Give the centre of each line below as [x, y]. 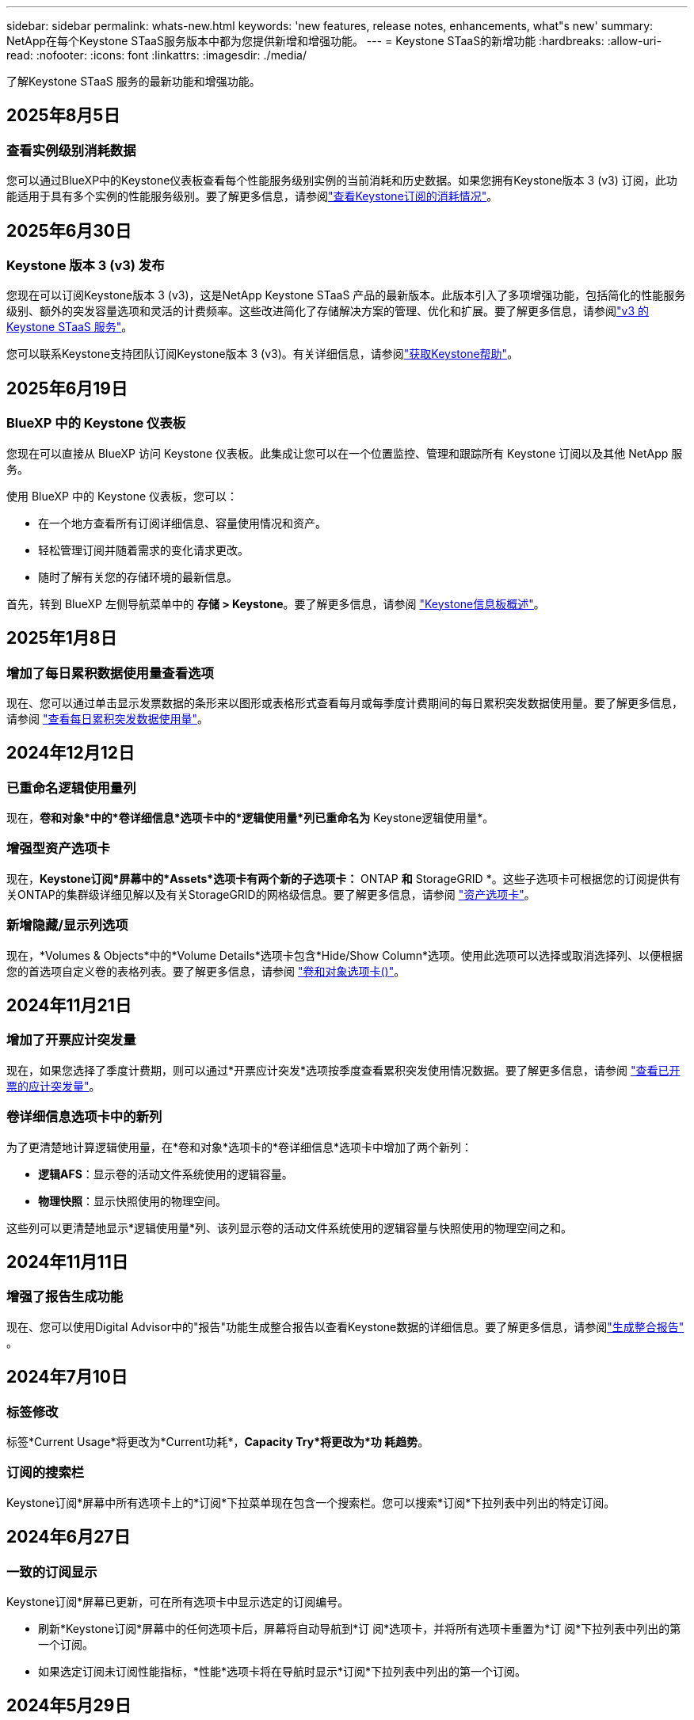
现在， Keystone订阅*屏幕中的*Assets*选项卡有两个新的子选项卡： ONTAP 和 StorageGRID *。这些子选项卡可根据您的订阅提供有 [343, 878]
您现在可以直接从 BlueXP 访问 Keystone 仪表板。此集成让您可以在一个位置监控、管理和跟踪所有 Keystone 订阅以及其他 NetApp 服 [345, 453]
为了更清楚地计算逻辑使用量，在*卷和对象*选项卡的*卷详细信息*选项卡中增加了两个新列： [240, 1147]
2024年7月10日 [67, 1377]
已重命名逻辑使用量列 [71, 788]
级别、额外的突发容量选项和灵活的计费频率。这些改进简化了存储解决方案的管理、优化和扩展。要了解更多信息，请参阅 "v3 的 [328, 311]
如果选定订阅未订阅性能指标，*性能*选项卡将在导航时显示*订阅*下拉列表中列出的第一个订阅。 [282, 1671]
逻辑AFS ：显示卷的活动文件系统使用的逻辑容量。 [166, 1174]
